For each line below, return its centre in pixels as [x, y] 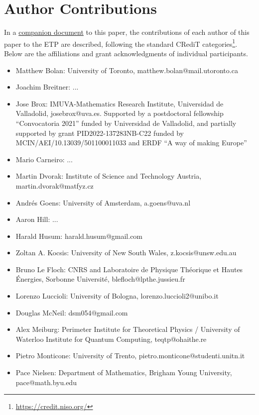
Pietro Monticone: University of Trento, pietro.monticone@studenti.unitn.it [130, 356]
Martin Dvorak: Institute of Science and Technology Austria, [109, 176]
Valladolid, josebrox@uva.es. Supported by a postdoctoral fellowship [120, 113]
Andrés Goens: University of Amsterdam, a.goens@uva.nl [103, 202]
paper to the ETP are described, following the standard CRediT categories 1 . [121, 43]
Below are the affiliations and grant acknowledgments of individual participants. [126, 53]
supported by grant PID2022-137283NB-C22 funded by [100, 133]
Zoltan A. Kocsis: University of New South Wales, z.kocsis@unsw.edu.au [126, 253]
